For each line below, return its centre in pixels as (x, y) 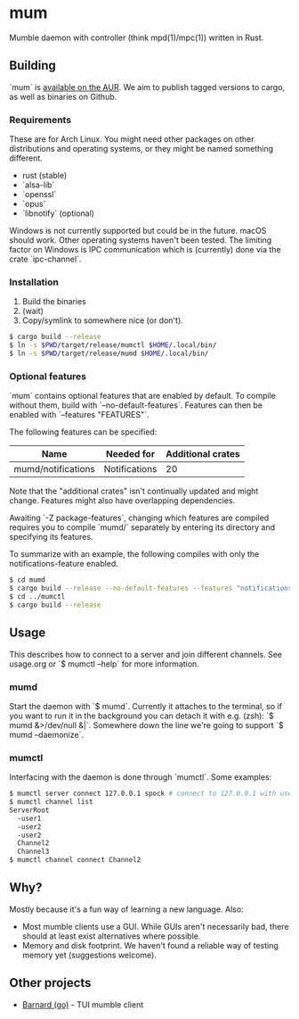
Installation (34, 282)
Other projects (50, 983)
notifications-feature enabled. (64, 564)
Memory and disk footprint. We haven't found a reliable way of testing (150, 945)
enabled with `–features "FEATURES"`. (79, 415)
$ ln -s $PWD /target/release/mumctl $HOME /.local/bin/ (113, 345)
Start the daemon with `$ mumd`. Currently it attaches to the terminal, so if (146, 706)
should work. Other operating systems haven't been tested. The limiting (141, 240)
